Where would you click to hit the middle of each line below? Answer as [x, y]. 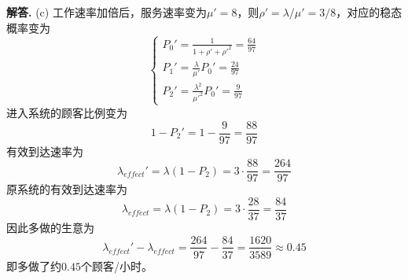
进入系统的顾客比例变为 [67, 112]
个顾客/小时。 [116, 265]
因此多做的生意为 [50, 227]
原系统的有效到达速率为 [67, 189]
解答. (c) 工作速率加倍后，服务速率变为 [107, 12]
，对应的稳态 [369, 12]
